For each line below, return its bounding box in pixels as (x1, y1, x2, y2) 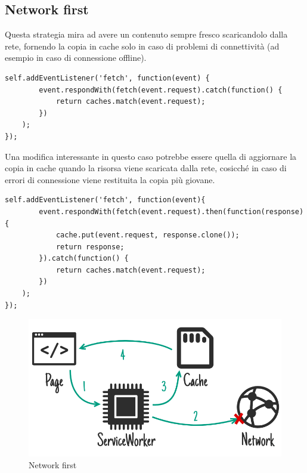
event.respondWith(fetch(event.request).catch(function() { (39, 85, 283, 94)
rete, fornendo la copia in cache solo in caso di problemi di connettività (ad (5, 39, 280, 52)
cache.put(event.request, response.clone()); (55, 231, 240, 240)
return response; (55, 242, 125, 251)
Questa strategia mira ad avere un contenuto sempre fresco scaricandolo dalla (5, 28, 288, 41)
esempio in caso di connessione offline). (5, 51, 147, 64)
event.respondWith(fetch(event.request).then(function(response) (39, 207, 304, 216)
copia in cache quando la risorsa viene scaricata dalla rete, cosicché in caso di (5, 162, 287, 174)
